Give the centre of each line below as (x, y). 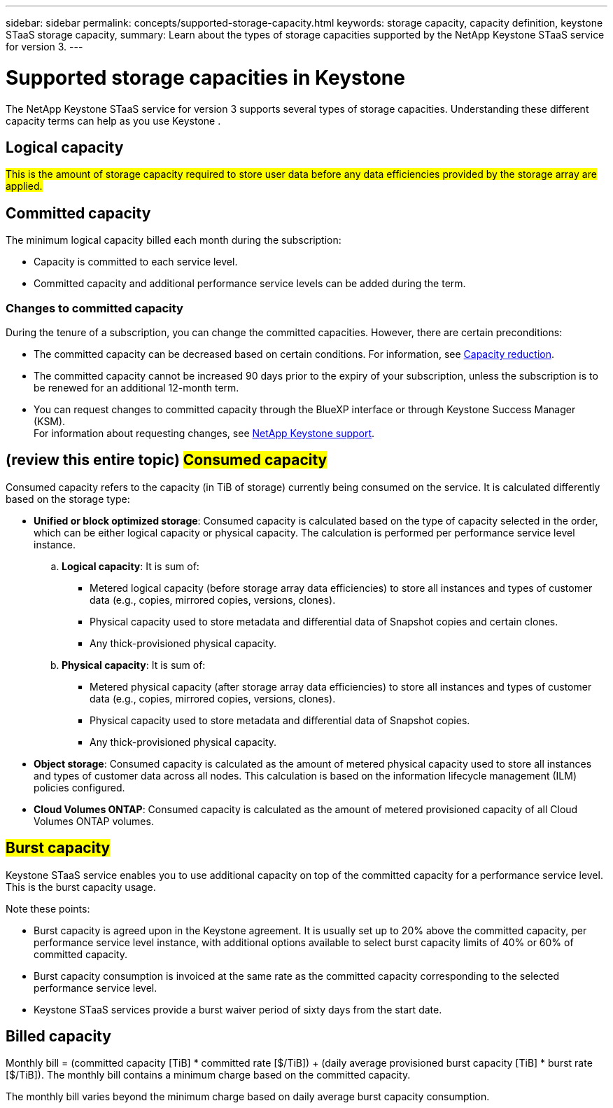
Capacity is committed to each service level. (136, 262)
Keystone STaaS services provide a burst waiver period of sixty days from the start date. (238, 1009)
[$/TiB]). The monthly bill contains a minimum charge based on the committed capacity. (208, 1075)
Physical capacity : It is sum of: (134, 665)
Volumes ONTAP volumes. (94, 821)
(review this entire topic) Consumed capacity (167, 460)
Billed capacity (58, 1037)
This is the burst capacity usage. (81, 887)
